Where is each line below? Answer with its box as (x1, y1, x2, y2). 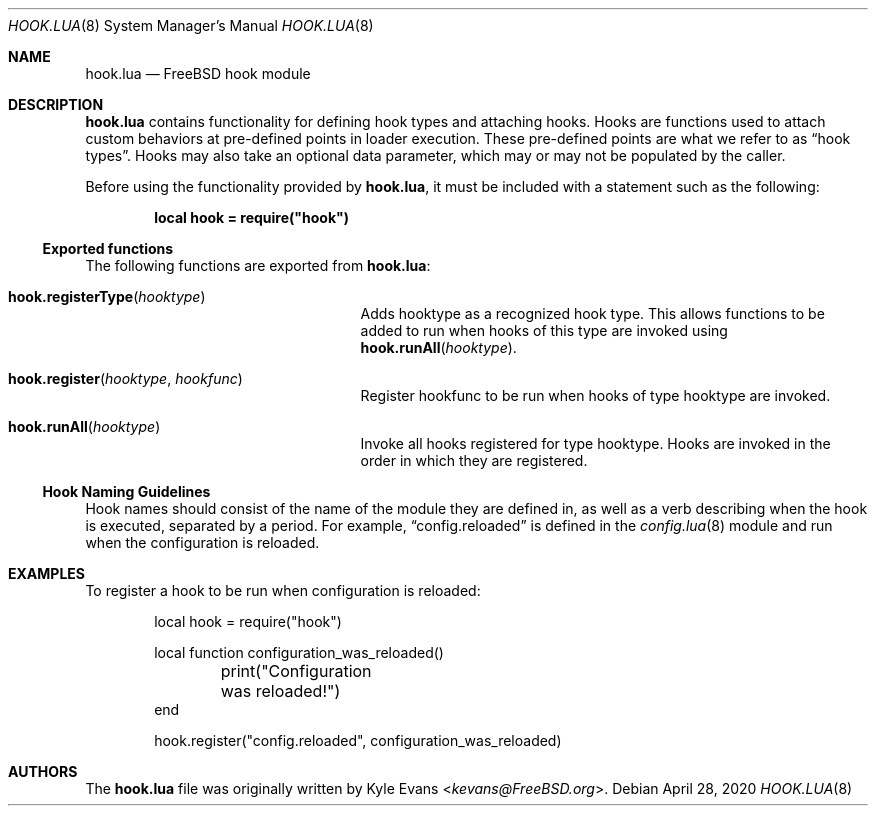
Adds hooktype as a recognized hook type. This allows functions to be (360, 305, 825, 322)
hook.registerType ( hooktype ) (8, 288, 206, 305)
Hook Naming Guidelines (42, 483, 211, 500)
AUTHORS (8, 763, 78, 780)
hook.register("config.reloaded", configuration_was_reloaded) (154, 732, 562, 749)
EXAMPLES (8, 565, 85, 582)
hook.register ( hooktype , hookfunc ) (8, 370, 243, 387)
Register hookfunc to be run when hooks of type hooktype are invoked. (360, 387, 831, 404)
